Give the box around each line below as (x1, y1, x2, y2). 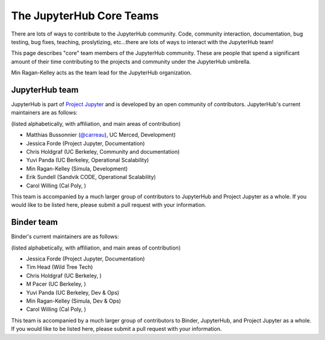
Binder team (11, 217, 58, 227)
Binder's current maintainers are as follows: (11, 233, 119, 241)
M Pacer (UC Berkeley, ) (26, 280, 87, 288)
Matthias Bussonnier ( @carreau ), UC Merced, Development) (26, 131, 176, 139)
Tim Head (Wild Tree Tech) (26, 263, 93, 271)
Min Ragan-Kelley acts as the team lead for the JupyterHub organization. (11, 69, 192, 77)
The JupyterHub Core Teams (11, 9, 159, 22)
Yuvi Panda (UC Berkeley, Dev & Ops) (26, 289, 120, 296)
